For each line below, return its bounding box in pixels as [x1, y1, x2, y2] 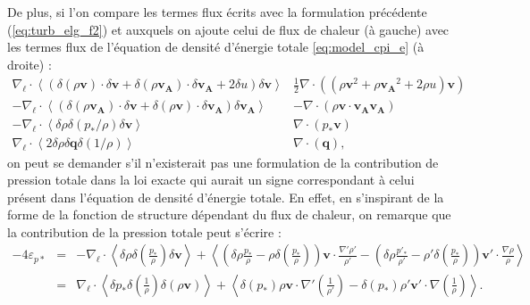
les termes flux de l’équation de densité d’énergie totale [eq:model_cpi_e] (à [7, 37, 425, 56]
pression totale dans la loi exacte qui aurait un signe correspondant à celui [7, 170, 415, 189]
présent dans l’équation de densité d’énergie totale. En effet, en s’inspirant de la [7, 187, 444, 206]
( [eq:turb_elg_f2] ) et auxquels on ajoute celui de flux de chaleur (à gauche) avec [7, 20, 450, 38]
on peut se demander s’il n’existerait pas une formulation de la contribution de [7, 152, 439, 171]
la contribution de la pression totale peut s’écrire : [7, 222, 282, 241]
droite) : [7, 54, 52, 73]
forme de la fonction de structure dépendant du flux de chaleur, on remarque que [7, 205, 451, 224]
